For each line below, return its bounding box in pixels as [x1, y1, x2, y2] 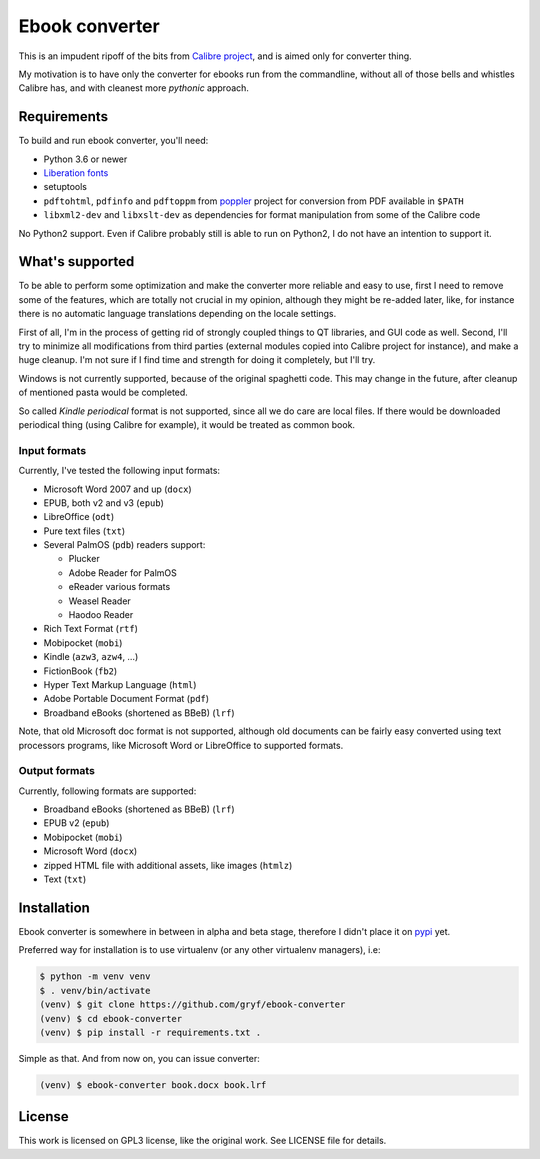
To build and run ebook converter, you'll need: [18, 135, 209, 147]
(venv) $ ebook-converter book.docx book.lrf [39, 1079, 267, 1090]
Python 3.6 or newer [43, 153, 128, 165]
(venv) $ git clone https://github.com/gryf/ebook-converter [39, 999, 346, 1010]
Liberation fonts [43, 167, 109, 179]
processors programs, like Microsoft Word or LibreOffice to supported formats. [18, 739, 344, 751]
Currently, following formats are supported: [18, 785, 197, 797]
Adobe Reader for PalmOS [68, 566, 177, 579]
